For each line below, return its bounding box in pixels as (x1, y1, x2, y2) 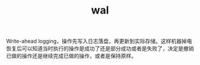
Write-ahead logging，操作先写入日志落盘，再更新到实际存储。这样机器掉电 (6, 38, 192, 45)
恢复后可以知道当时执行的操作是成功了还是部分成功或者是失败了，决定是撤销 (6, 45, 194, 52)
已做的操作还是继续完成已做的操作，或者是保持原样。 (6, 53, 137, 60)
